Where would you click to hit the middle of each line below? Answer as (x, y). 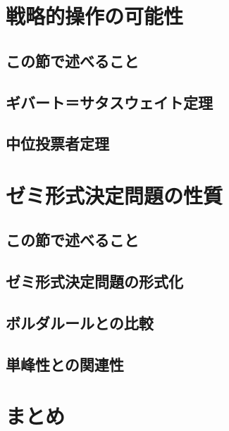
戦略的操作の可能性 (95, 16)
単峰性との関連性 (65, 364)
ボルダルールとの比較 (80, 323)
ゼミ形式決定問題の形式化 (94, 281)
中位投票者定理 (57, 143)
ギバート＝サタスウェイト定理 (109, 102)
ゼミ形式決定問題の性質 (114, 195)
